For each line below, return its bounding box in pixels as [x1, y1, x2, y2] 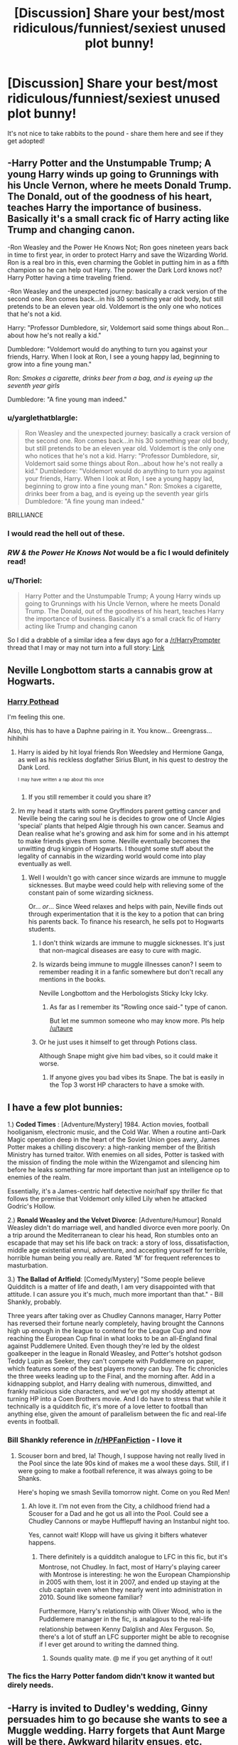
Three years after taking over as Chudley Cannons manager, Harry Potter [7, 1312, 222, 1320]
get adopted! [7, 137, 45, 145]
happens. [28, 1538, 56, 1546]
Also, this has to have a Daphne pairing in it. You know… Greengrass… [7, 726, 212, 734]
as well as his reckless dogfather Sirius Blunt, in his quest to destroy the [17, 755, 229, 764]
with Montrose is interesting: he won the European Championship [38, 1570, 231, 1578]
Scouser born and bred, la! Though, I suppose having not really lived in [17, 1451, 226, 1460]
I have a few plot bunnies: [7, 1101, 123, 1113]
